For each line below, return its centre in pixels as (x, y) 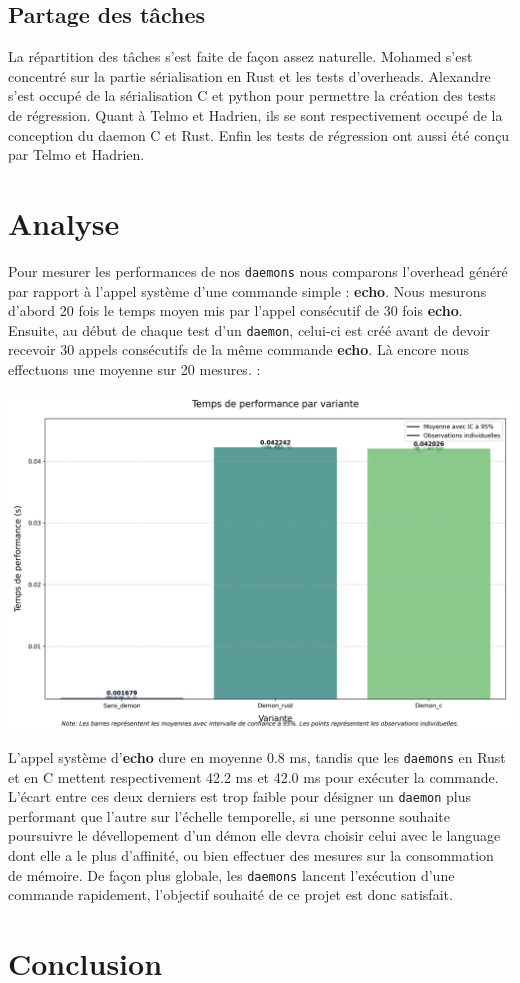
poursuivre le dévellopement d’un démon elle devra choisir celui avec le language (254, 835)
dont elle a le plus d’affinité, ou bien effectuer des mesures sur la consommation (251, 854)
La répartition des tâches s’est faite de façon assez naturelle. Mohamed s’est (240, 56)
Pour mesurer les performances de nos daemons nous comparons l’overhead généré (258, 270)
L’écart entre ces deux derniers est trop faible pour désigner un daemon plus (240, 796)
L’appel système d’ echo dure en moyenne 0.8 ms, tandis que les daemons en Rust (257, 756)
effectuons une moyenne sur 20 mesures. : (134, 368)
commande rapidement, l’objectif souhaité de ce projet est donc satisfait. (230, 894)
